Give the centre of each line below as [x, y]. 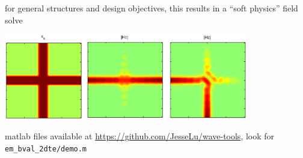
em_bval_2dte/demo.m [46, 149]
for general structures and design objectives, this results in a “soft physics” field [151, 8]
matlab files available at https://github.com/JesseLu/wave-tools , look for [140, 136]
